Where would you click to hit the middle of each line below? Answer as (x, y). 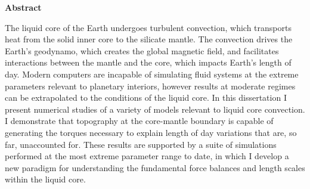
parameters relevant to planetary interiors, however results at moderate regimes (150, 86)
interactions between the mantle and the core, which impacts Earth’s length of (148, 62)
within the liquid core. (45, 179)
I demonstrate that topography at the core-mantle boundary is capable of (139, 121)
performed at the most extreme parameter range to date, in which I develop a (147, 156)
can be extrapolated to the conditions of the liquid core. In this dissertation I (146, 97)
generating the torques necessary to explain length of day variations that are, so (151, 132)
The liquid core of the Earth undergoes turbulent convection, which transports (148, 27)
